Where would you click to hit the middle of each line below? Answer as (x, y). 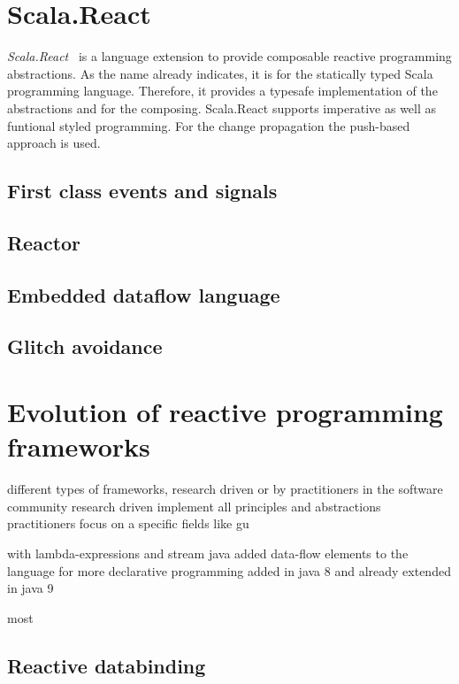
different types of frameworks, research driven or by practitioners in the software (225, 489)
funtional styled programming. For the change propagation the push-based (209, 125)
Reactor (44, 242)
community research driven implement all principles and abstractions (194, 506)
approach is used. (54, 143)
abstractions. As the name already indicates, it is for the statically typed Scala (220, 73)
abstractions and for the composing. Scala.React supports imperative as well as (222, 108)
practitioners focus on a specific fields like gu (128, 523)
